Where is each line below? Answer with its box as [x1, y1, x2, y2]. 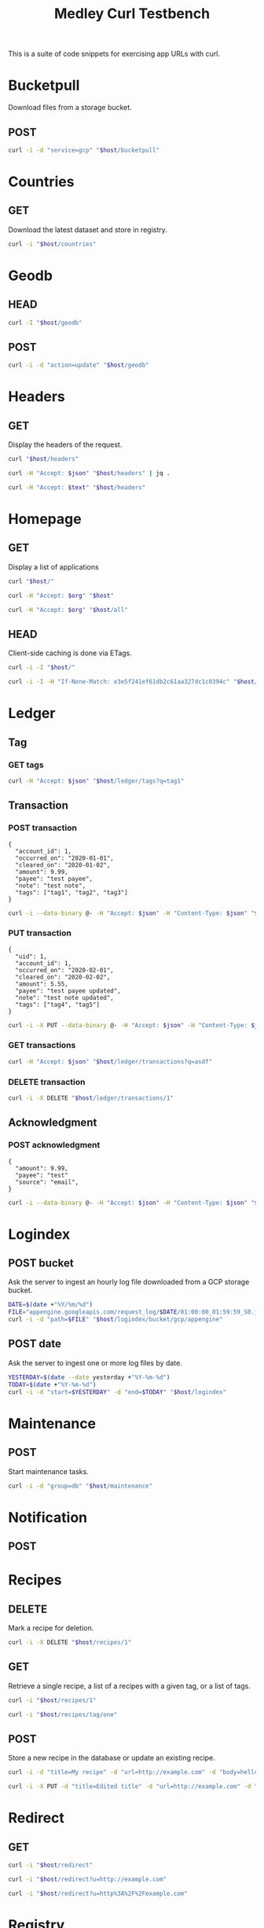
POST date [8, 1337, 61, 1351]
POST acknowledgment [8, 1140, 101, 1151]
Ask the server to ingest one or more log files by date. [8, 1358, 182, 1367]
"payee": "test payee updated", [15, 986, 122, 995]
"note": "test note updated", [15, 993, 114, 1001]
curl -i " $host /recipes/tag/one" [8, 1710, 118, 1719]
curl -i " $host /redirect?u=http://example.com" [8, 1875, 167, 1883]
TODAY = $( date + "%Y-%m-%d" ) [8, 1381, 97, 1388]
